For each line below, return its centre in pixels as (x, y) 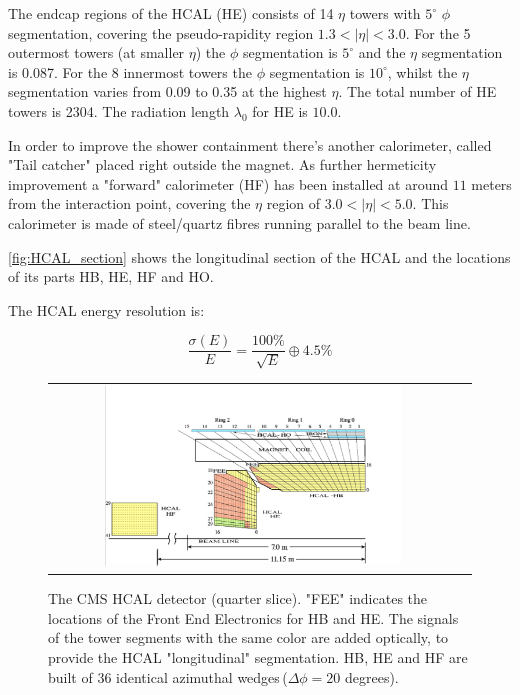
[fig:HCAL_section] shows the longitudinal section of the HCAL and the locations (259, 256)
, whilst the (422, 71)
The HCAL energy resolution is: (106, 309)
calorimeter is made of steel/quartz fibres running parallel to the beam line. (239, 222)
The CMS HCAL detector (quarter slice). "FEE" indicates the (238, 598)
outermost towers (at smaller (96, 52)
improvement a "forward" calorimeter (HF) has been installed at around (228, 183)
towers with (385, 13)
